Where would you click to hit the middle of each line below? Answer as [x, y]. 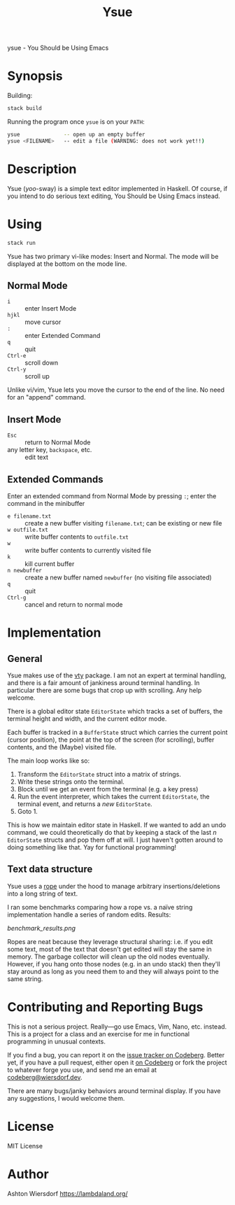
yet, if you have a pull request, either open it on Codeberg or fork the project [117, 1062]
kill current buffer [50, 563]
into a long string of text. [43, 894]
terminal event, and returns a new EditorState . [85, 804]
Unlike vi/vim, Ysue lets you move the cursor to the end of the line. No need [116, 390]
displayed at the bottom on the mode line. [67, 264]
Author [28, 1174]
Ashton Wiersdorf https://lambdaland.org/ [67, 1193]
